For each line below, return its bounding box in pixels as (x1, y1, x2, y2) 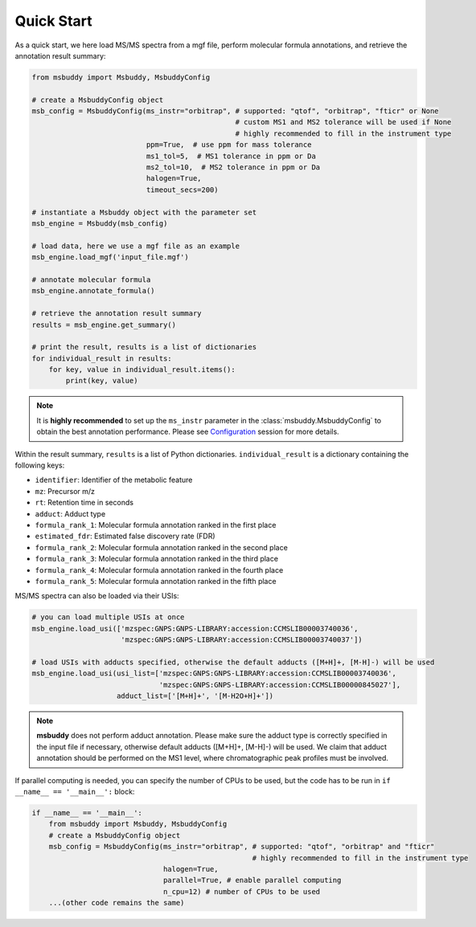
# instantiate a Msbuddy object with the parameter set (31, 207, 257, 217)
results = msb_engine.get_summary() (31, 320, 177, 329)
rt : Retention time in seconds (35, 498, 134, 508)
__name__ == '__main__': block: (14, 786, 135, 796)
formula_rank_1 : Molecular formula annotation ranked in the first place (35, 520, 277, 529)
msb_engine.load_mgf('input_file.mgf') (31, 253, 189, 262)
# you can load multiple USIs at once (31, 613, 185, 622)
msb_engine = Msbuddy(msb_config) (31, 219, 168, 228)
